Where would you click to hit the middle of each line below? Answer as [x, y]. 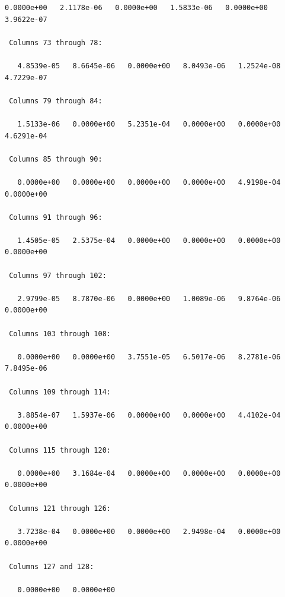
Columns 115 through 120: [60, 450]
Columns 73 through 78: [56, 42]
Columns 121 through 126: [60, 508]
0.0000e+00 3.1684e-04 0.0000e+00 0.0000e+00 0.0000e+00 [149, 473]
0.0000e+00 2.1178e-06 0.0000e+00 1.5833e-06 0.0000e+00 [136, 8]
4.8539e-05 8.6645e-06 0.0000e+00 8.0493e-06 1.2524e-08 [149, 66]
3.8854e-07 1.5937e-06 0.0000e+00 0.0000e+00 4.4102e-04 [149, 415]
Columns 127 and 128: [52, 566]
